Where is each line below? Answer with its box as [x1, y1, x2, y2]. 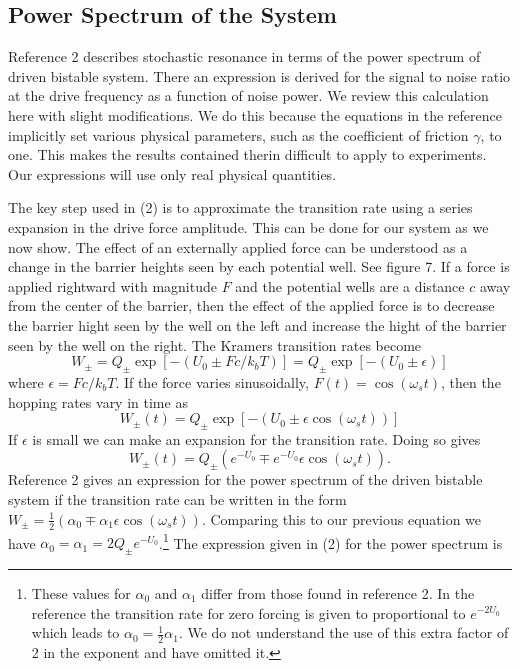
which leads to [31, 622, 120, 643]
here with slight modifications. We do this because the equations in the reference [8, 104, 502, 125]
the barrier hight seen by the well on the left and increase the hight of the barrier [8, 314, 507, 335]
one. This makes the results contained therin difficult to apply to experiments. [8, 144, 487, 165]
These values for [31, 582, 131, 603]
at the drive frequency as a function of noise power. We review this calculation [8, 85, 489, 106]
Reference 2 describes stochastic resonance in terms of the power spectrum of [8, 46, 481, 67]
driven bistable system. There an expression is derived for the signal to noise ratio [8, 65, 511, 86]
